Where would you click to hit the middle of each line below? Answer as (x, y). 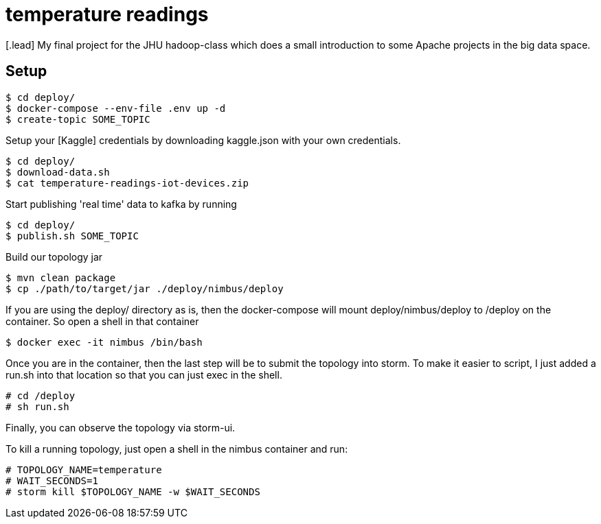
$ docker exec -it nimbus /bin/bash (104, 342)
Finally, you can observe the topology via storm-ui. (121, 427)
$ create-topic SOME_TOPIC (78, 119)
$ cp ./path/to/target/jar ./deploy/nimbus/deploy (145, 288)
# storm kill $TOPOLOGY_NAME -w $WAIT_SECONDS (133, 491)
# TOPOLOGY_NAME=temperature (84, 469)
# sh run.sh (37, 406)
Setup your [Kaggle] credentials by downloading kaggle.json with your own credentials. (203, 140)
